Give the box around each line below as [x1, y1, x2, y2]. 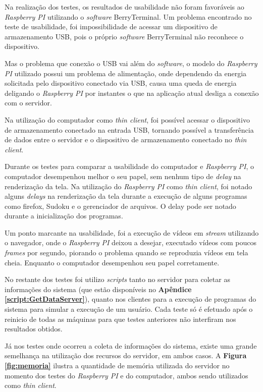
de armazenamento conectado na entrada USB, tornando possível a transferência [5, 124, 254, 135]
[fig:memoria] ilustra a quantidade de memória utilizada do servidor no [5, 360, 230, 370]
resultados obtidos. [5, 323, 63, 334]
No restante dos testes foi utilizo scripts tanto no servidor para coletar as [5, 274, 230, 285]
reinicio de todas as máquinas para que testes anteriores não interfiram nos [5, 313, 236, 324]
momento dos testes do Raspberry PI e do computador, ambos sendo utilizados [5, 370, 248, 380]
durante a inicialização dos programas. [5, 210, 123, 221]
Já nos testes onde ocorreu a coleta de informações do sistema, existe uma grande [5, 340, 257, 351]
